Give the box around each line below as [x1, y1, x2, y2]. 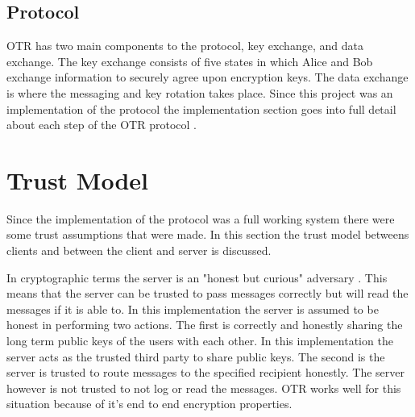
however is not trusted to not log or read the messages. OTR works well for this [6, 379, 401, 396]
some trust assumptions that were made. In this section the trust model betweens [6, 226, 409, 243]
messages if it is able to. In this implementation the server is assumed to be [6, 300, 379, 317]
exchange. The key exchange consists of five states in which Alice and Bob [6, 52, 373, 69]
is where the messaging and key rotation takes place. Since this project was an [6, 84, 393, 101]
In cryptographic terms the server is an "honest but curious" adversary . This [6, 269, 388, 286]
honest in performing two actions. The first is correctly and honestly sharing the [6, 316, 403, 333]
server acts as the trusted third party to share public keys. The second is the [6, 348, 385, 365]
